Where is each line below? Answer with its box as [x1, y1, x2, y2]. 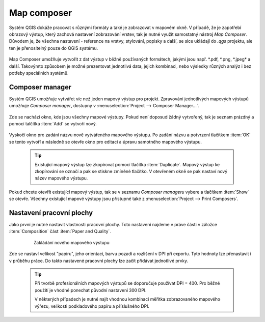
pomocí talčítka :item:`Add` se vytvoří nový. [9, 120, 97, 126]
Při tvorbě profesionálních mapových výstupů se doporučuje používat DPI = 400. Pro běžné [34, 280, 220, 286]
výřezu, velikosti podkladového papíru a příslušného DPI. [34, 303, 150, 309]
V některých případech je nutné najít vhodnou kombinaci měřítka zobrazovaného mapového [34, 296, 220, 302]
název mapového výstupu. [34, 175, 88, 181]
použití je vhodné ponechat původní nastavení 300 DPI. [34, 287, 147, 293]
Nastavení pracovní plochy [9, 208, 93, 217]
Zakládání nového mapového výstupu [33, 239, 110, 245]
